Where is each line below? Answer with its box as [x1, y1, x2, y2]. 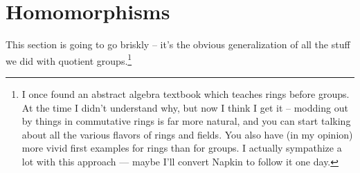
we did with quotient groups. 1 [6, 51, 132, 68]
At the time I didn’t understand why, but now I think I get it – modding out [21, 100, 348, 114]
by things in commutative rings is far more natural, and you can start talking [21, 114, 351, 128]
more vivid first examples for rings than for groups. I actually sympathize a [21, 141, 342, 155]
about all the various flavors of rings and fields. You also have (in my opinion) [21, 127, 353, 141]
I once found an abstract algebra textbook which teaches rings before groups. [21, 86, 350, 101]
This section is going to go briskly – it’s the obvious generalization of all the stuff [6, 37, 350, 52]
